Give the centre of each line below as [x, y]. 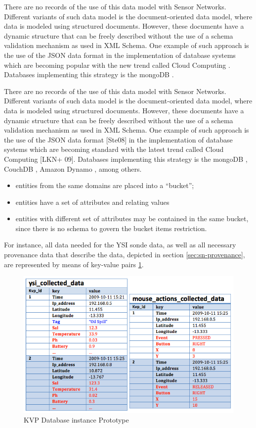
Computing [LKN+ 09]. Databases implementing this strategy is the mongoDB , [126, 159]
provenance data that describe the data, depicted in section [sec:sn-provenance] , [125, 255]
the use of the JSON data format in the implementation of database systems [120, 55]
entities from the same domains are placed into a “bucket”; [105, 185]
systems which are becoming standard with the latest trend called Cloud [114, 149]
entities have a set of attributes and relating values [92, 202]
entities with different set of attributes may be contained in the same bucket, [132, 218]
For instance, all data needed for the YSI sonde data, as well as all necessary [120, 245]
